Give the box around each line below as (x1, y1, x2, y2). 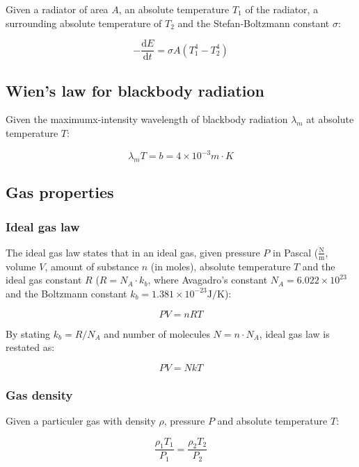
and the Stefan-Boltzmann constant (177, 15, 330, 30)
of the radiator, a (245, 2, 319, 16)
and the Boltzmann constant (6, 286, 127, 300)
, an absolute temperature (118, 2, 230, 16)
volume (6, 259, 36, 273)
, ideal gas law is (259, 326, 330, 341)
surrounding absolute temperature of (6, 15, 162, 30)
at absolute (306, 112, 354, 126)
